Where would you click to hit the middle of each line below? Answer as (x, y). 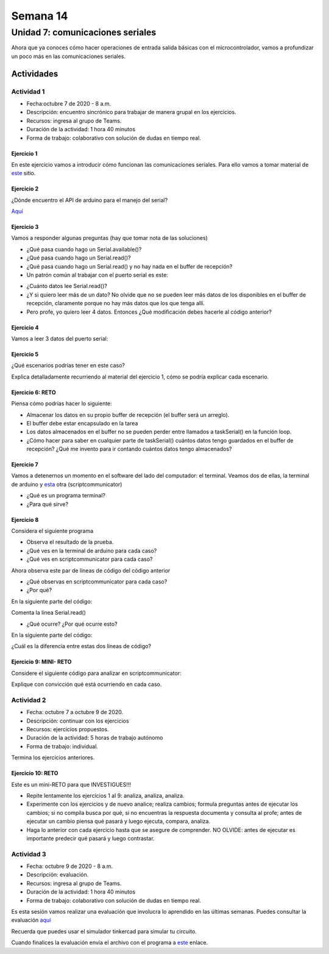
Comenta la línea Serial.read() (49, 613)
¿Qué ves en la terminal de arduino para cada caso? (92, 551)
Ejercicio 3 (25, 227)
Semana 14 (40, 16)
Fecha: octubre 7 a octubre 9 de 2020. (75, 712)
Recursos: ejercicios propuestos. (68, 729)
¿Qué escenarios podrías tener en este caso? (68, 366)
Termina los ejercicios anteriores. (53, 757)
